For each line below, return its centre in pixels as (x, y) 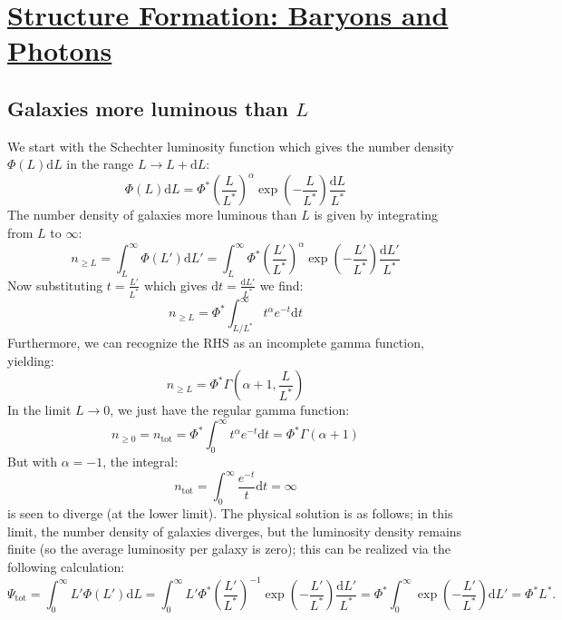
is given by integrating (376, 215)
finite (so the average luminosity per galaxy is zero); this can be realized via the (229, 549)
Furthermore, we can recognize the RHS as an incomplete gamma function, (216, 343)
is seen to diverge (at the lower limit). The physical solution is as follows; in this (230, 513)
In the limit (39, 410)
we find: (281, 285)
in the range (100, 164)
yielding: (31, 360)
